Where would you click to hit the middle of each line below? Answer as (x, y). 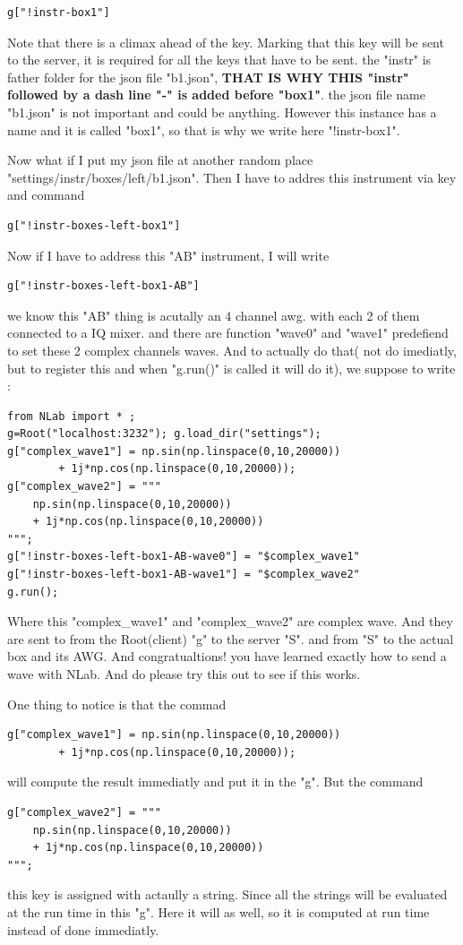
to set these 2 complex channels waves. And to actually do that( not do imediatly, (232, 350)
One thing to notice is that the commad (117, 704)
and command (46, 195)
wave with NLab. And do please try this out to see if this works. (184, 674)
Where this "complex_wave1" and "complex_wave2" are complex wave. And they (230, 621)
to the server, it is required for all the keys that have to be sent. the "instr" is (219, 60)
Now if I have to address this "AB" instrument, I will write (168, 255)
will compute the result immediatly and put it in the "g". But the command (215, 782)
